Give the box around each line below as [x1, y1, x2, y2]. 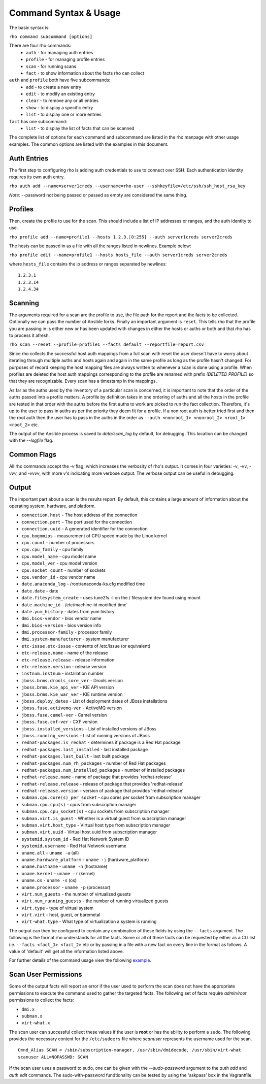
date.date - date [21, 588, 59, 593]
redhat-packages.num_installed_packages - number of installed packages [21, 767, 185, 773]
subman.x [21, 1013, 43, 1019]
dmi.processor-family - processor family [21, 629, 112, 635]
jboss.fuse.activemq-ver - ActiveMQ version [21, 705, 122, 711]
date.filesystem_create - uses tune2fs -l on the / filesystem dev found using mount [21, 595, 200, 601]
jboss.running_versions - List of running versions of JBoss [21, 732, 150, 738]
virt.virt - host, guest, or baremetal [21, 912, 100, 918]
